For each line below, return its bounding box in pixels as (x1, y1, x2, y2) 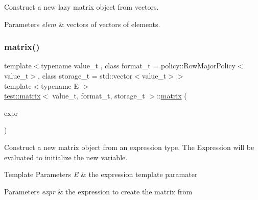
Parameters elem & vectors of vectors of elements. (4, 18, 160, 29)
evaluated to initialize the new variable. (4, 152, 128, 162)
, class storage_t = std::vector (38, 70, 133, 81)
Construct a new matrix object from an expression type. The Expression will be (4, 141, 254, 152)
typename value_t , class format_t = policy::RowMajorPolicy (41, 60, 236, 71)
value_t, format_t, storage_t (52, 90, 145, 101)
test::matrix (4, 90, 41, 101)
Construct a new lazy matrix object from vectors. (4, 2, 159, 12)
